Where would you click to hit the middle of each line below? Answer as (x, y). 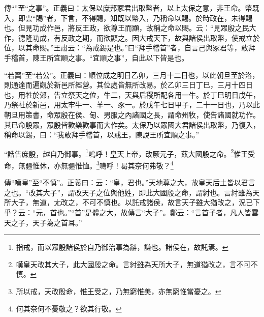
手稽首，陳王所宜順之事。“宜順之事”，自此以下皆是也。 (96, 57)
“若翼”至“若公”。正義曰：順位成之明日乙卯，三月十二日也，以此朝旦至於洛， (132, 75)
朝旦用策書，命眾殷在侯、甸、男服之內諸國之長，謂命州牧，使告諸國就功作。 (132, 114)
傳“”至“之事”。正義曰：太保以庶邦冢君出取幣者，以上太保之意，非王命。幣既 (132, 8)
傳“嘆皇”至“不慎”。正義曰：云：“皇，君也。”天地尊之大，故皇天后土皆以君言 (130, 182)
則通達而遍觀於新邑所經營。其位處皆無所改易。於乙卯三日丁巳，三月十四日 (128, 85)
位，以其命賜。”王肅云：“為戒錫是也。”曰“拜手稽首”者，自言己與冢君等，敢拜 (130, 48)
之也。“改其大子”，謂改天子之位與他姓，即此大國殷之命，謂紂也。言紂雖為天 (132, 192)
